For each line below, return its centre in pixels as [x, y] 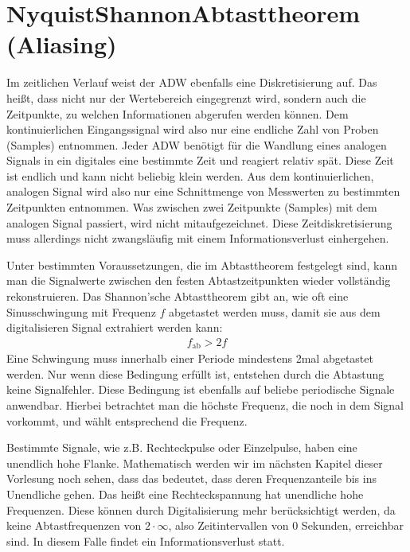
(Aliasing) [62, 44]
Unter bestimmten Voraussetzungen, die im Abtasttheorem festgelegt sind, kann [202, 264]
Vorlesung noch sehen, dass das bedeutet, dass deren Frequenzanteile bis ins [191, 478]
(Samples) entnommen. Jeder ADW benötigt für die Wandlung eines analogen [197, 144]
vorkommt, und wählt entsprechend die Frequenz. [127, 420]
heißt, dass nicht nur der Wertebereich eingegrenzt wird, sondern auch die [186, 97]
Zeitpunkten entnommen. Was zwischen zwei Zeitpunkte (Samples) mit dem [192, 207]
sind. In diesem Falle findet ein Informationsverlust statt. [146, 540]
